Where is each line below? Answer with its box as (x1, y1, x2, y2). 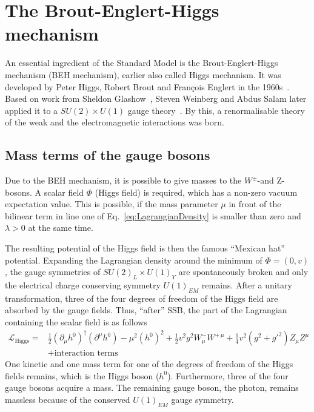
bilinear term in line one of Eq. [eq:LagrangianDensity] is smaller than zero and (5, 209, 301, 222)
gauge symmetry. (171, 393, 234, 405)
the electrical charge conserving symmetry (5, 279, 161, 291)
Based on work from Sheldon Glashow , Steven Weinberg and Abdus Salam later (5, 92, 307, 105)
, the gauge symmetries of (5, 265, 101, 278)
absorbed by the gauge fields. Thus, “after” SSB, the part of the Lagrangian (5, 304, 287, 316)
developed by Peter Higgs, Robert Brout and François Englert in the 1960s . (5, 80, 290, 93)
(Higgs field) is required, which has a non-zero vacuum (95, 185, 298, 198)
